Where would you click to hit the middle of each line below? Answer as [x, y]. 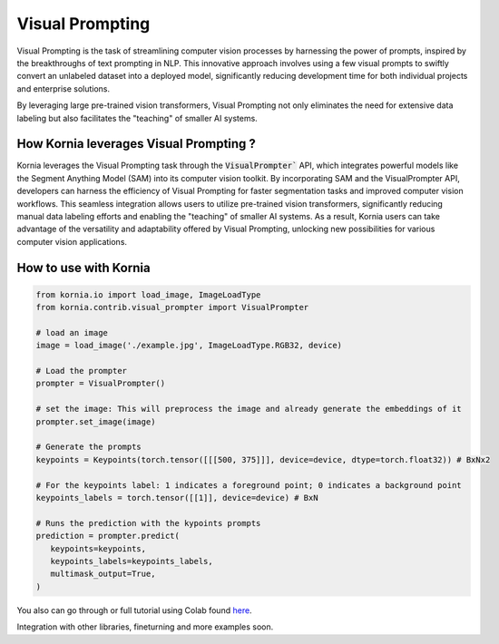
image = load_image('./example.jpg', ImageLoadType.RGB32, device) [189, 346]
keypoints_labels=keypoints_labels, [132, 561]
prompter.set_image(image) [96, 421]
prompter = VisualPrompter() [101, 384]
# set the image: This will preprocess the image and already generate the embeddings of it [249, 409]
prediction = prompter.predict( [108, 536]
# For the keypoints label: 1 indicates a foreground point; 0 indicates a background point [249, 485]
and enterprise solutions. [64, 88]
